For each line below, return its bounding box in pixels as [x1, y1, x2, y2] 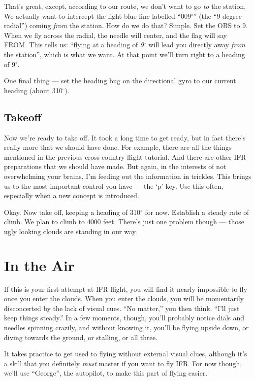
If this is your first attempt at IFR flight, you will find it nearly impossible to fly [4, 283, 248, 294]
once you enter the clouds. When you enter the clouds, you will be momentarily [4, 293, 244, 304]
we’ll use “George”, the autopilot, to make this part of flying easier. [4, 368, 208, 378]
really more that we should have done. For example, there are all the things [4, 142, 232, 152]
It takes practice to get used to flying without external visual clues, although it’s [4, 348, 247, 359]
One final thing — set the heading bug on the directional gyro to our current [4, 75, 236, 86]
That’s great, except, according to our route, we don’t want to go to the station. [4, 1, 246, 11]
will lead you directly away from [148, 39, 245, 50]
